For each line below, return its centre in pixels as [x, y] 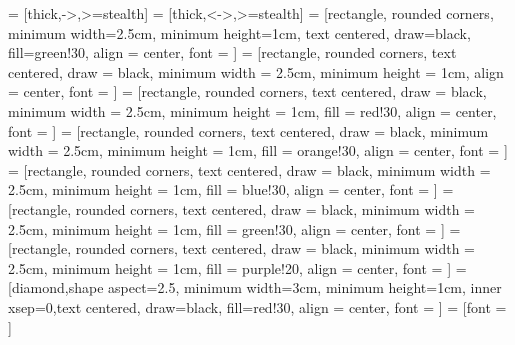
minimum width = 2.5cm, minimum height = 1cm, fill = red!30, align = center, [252, 110]
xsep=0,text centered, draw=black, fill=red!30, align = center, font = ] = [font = [257, 306]
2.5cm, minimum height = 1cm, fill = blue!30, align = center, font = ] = [231, 189]
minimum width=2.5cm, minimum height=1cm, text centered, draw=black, [239, 32]
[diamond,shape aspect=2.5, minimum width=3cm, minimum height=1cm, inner [255, 287]
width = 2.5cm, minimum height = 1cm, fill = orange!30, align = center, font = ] [258, 150]
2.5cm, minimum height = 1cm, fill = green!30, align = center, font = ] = [234, 228]
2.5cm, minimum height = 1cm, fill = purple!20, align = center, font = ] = [237, 267]
